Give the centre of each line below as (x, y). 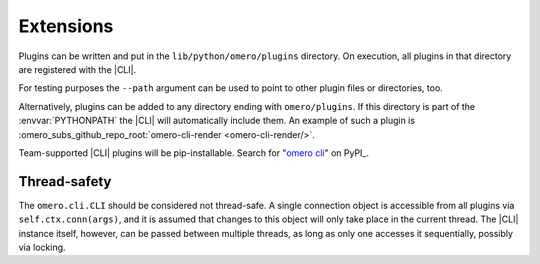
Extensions (66, 26)
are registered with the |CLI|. (77, 69)
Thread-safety (65, 181)
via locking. (42, 247)
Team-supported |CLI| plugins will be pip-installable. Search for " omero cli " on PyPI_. (194, 152)
